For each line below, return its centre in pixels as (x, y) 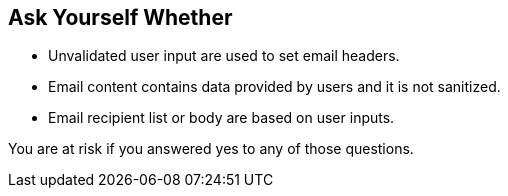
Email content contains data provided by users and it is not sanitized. (274, 87)
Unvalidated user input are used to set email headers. (224, 56)
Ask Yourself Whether (120, 17)
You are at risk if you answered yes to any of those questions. (211, 149)
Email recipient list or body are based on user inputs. (221, 118)
